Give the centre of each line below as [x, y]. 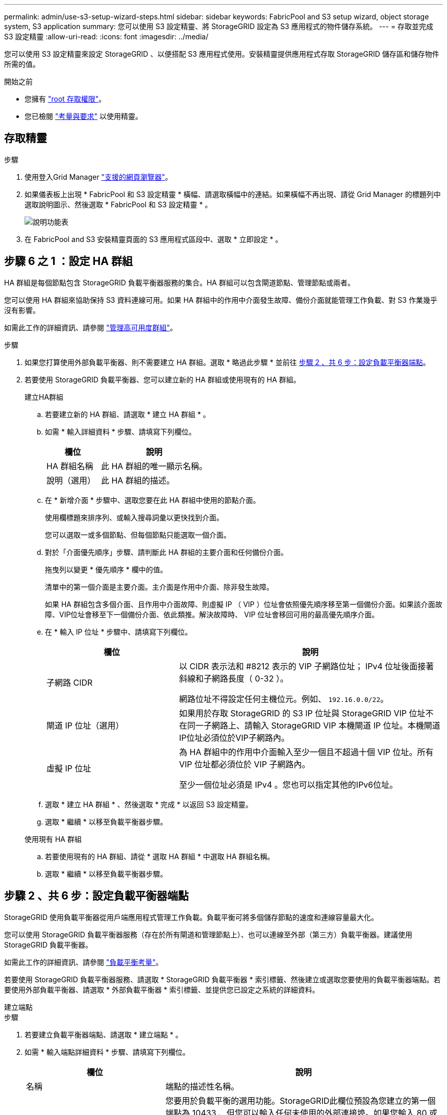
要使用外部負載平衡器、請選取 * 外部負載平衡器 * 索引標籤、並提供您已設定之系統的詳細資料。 [162, 989]
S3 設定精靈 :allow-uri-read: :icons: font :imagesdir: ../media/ [106, 37]
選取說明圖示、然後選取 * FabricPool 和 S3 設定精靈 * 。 [118, 204]
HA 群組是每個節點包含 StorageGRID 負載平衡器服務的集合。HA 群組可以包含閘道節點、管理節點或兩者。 [179, 282]
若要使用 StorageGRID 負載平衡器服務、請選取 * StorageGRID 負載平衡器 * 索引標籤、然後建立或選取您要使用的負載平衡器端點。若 [222, 979]
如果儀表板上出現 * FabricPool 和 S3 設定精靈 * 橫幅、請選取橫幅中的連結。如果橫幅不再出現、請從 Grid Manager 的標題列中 [233, 194]
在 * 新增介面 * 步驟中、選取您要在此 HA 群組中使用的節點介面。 [153, 500]
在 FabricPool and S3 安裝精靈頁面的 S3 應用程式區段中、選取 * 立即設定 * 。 [154, 239]
